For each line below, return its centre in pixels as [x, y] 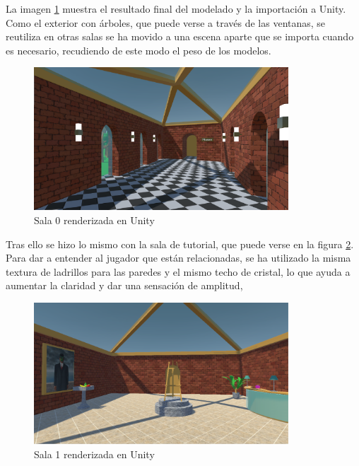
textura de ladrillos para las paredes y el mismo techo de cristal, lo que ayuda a [178, 271]
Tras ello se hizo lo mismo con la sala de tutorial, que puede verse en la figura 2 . [180, 244]
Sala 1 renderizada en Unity [94, 454]
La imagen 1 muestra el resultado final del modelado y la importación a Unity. [176, 8]
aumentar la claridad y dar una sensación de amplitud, [124, 285]
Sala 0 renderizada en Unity [94, 220]
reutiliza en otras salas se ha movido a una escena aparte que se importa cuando [180, 36]
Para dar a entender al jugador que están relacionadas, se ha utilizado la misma [178, 258]
